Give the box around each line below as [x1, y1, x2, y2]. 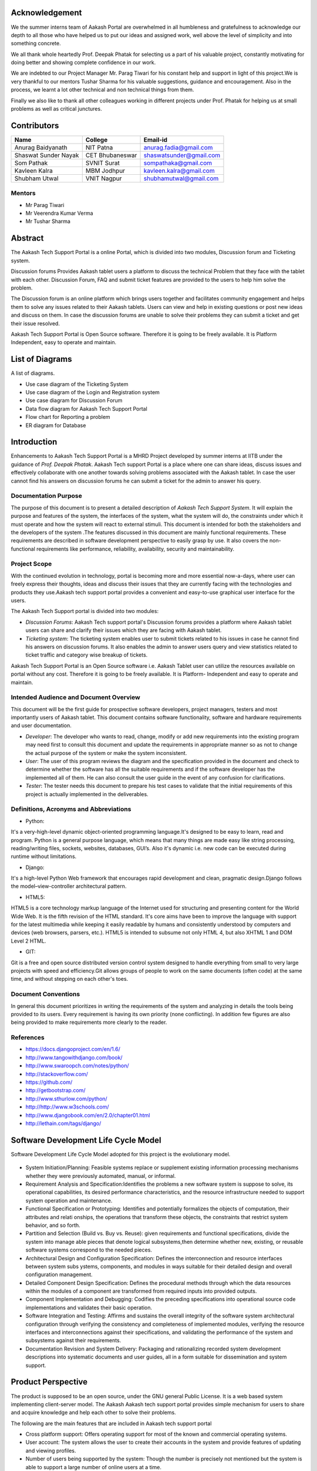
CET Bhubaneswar [85, 151, 137, 159]
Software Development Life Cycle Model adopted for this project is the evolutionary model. [11, 1150, 231, 1157]
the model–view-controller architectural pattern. [11, 883, 127, 890]
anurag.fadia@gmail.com [143, 143, 213, 151]
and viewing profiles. [25, 1447, 76, 1454]
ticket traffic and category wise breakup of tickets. [25, 651, 148, 658]
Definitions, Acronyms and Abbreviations [11, 805, 131, 813]
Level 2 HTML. [11, 937, 46, 944]
